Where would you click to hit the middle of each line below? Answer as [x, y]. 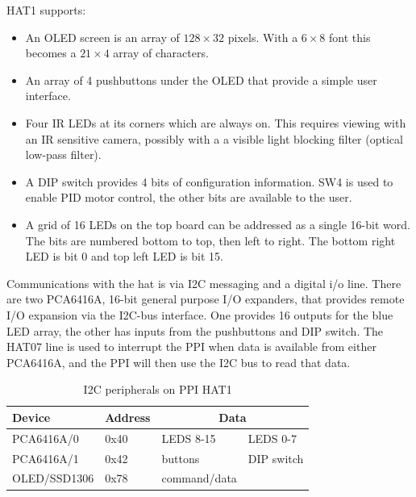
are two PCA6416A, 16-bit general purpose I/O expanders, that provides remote [206, 299]
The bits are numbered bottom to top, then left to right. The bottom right [210, 240]
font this [350, 37]
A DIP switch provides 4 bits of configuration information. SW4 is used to [209, 181]
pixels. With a [263, 37]
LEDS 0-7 [272, 438]
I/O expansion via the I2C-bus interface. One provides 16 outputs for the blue [200, 314]
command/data [199, 478]
